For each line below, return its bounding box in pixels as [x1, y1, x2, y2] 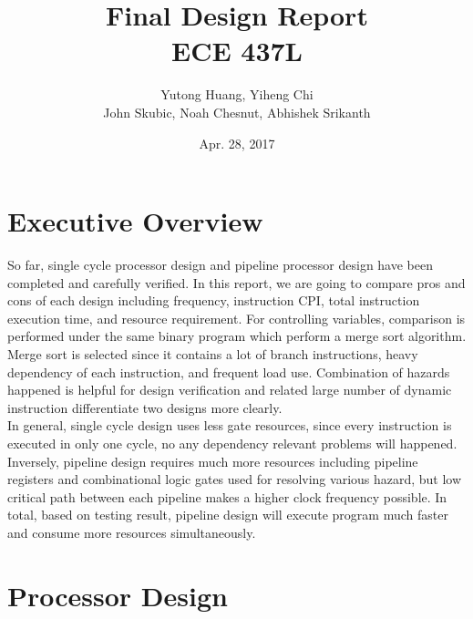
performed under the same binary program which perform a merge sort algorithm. [7, 326, 467, 346]
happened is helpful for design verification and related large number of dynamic [7, 380, 452, 399]
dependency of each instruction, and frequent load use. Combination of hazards [7, 362, 450, 381]
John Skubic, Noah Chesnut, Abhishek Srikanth [103, 102, 371, 121]
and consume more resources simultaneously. [7, 522, 256, 542]
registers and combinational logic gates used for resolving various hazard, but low [7, 469, 462, 489]
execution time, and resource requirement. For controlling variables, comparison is [7, 308, 466, 327]
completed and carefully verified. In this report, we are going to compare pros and [7, 273, 466, 292]
